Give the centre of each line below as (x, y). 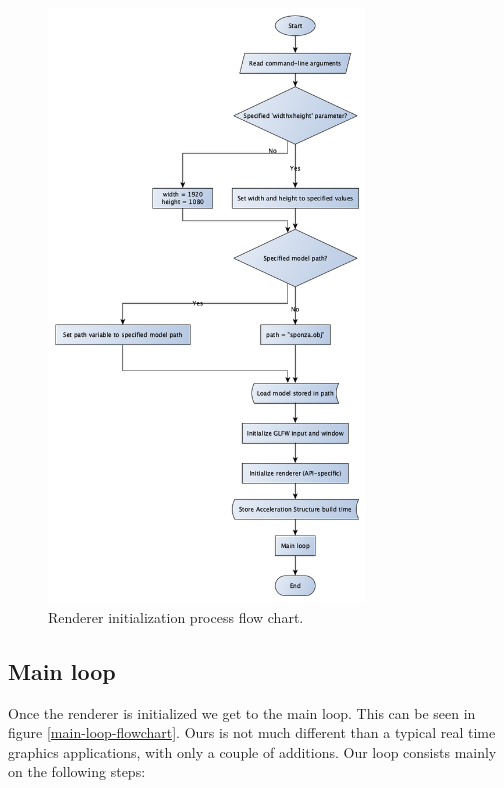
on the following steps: (77, 771)
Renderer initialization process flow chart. (176, 616)
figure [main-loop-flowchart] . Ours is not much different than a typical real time (252, 732)
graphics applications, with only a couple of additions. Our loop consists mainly (252, 751)
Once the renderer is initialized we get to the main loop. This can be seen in (242, 712)
